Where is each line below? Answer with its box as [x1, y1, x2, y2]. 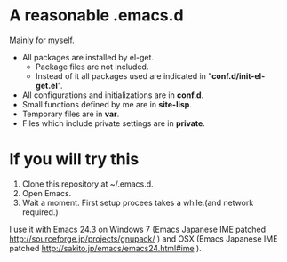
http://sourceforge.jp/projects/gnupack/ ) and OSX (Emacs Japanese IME [9, 233, 278, 244]
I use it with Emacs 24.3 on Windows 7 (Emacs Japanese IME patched [9, 224, 267, 234]
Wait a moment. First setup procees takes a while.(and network [21, 197, 254, 208]
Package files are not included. [35, 61, 149, 72]
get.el [35, 80, 58, 91]
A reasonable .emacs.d [9, 5, 184, 26]
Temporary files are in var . [21, 108, 120, 119]
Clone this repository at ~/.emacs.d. [21, 179, 154, 189]
